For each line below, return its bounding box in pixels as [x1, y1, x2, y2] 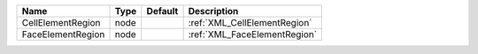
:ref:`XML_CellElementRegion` [188, 17, 312, 28]
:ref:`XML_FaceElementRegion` [188, 28, 318, 40]
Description [188, 5, 239, 17]
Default [146, 5, 179, 17]
